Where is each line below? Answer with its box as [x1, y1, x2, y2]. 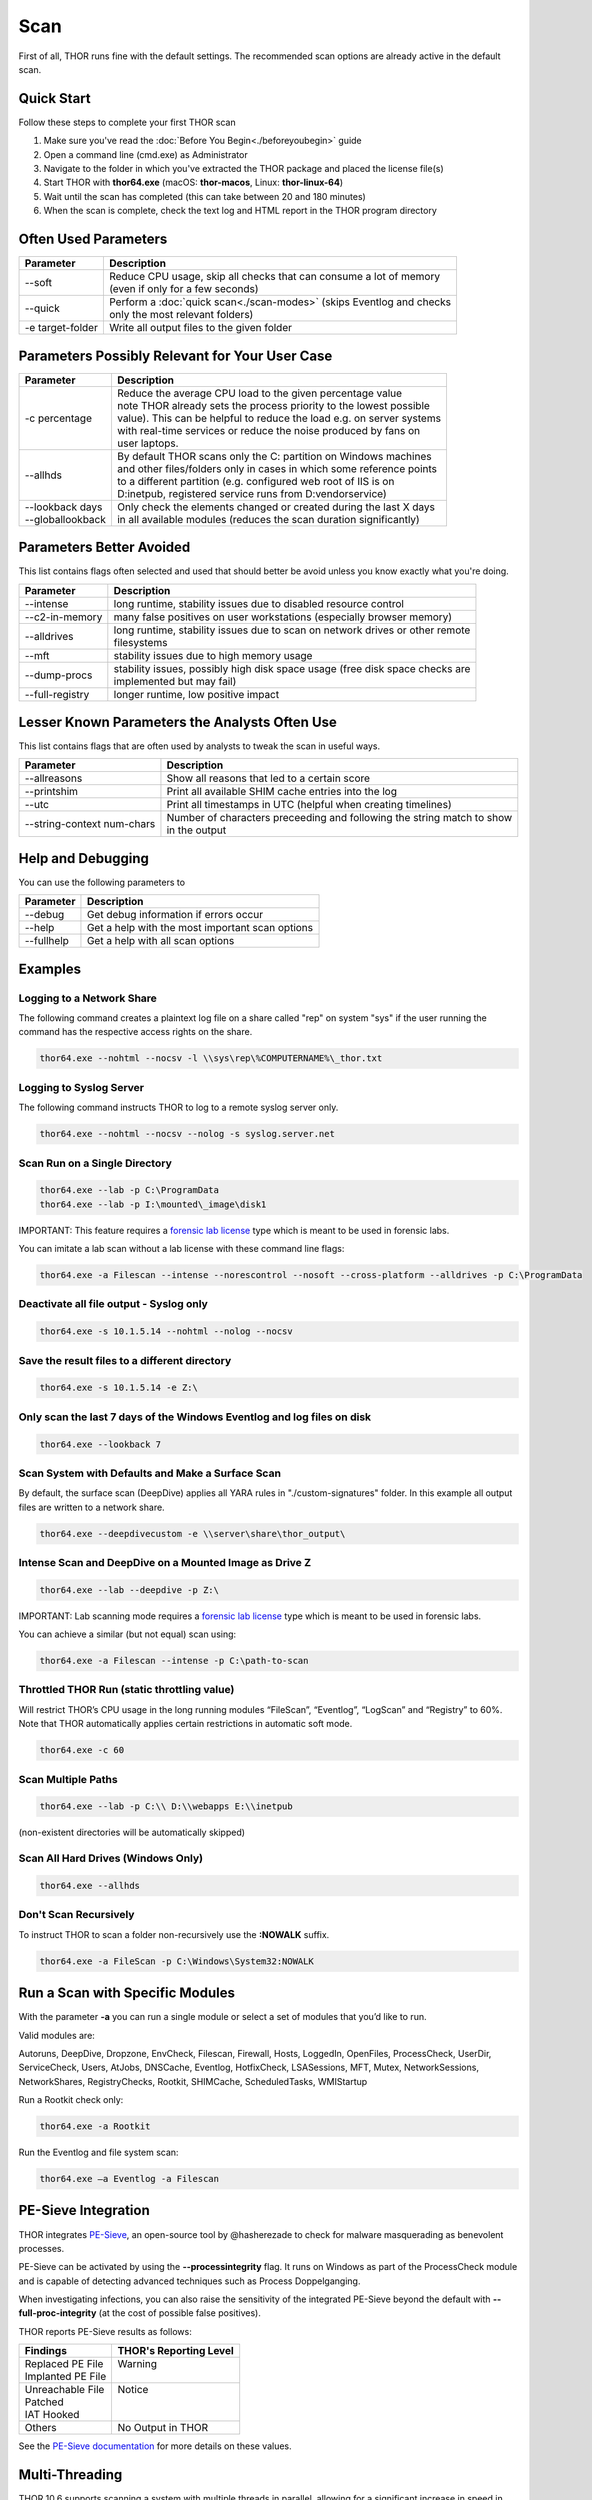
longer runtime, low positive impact [113, 687, 280, 701]
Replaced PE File [24, 2357, 104, 2371]
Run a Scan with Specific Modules [18, 1985, 235, 2002]
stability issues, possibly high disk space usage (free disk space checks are [113, 661, 471, 675]
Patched [24, 2395, 64, 2409]
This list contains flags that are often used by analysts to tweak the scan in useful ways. [18, 740, 381, 752]
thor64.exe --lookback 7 [39, 1438, 162, 1450]
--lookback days [24, 500, 103, 514]
